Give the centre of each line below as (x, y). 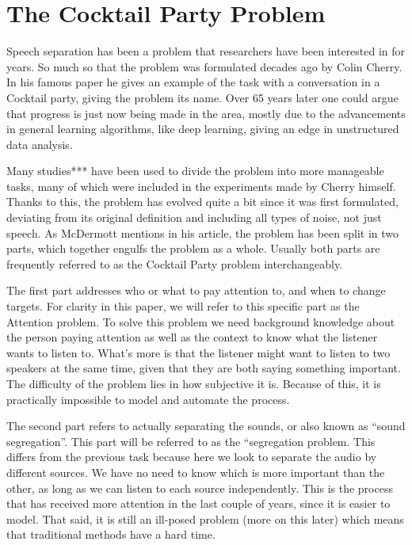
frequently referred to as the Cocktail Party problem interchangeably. (175, 263)
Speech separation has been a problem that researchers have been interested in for (206, 51)
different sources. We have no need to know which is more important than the (196, 472)
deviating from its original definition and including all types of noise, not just (194, 217)
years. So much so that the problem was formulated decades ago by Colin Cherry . (204, 66)
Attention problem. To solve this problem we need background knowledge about (201, 321)
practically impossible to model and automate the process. (148, 399)
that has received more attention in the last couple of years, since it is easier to (198, 503)
